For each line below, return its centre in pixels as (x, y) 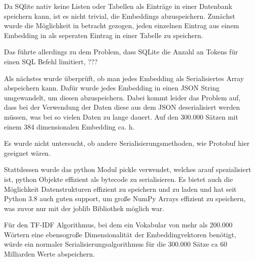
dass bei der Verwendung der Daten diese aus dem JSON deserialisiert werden (122, 107)
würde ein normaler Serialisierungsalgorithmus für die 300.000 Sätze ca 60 (116, 244)
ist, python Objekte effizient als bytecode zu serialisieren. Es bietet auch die (119, 179)
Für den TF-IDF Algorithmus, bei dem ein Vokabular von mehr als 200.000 (118, 225)
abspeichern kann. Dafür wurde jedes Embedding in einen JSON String (112, 88)
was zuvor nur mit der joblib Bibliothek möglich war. (84, 208)
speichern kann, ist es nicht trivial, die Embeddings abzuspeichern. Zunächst (120, 16)
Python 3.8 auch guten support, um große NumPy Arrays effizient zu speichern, (125, 198)
